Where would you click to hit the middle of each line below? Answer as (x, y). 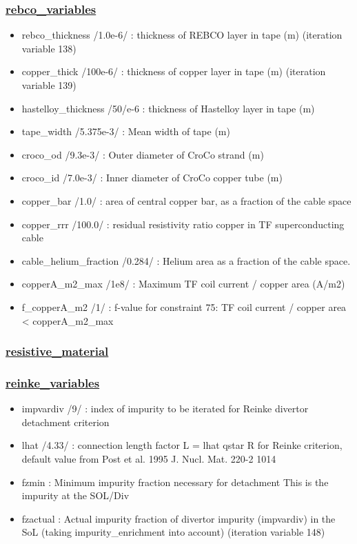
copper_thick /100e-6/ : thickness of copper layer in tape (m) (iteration (174, 71)
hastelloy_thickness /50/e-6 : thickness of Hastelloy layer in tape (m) (168, 108)
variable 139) (49, 85)
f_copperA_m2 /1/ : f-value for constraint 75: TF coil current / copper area (184, 306)
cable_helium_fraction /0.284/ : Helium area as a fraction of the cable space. (186, 260)
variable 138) (49, 48)
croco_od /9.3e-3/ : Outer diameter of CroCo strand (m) (143, 154)
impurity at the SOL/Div (75, 495)
